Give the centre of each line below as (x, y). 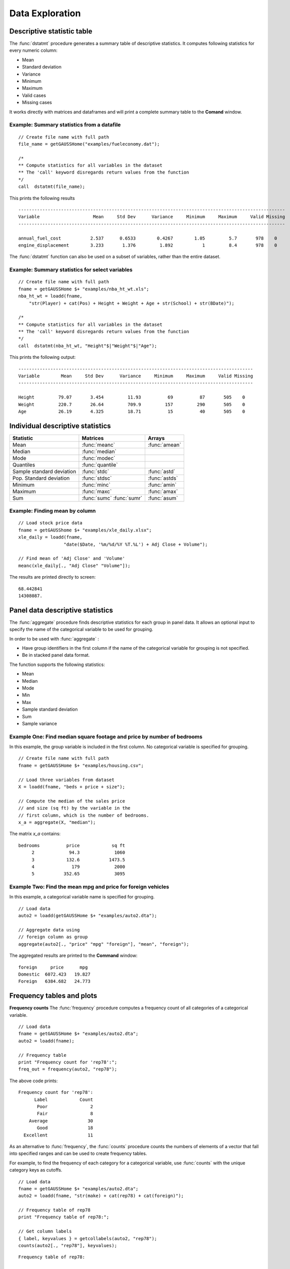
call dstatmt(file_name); (52, 187)
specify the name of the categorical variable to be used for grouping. (81, 629)
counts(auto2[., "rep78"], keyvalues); (68, 1246)
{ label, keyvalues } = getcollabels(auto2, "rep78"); (88, 1238)
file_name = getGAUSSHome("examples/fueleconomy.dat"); (89, 144)
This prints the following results (42, 198)
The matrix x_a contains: (35, 834)
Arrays (156, 438)
